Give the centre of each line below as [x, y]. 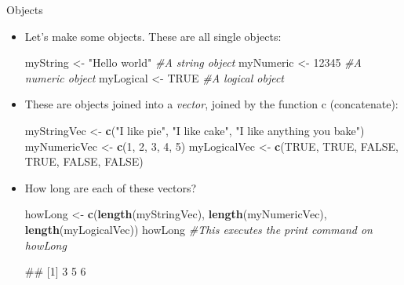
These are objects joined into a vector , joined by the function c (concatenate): [211, 104]
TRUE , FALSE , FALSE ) [84, 161]
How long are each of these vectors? [111, 187]
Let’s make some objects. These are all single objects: [153, 36]
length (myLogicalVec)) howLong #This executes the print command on [198, 229]
